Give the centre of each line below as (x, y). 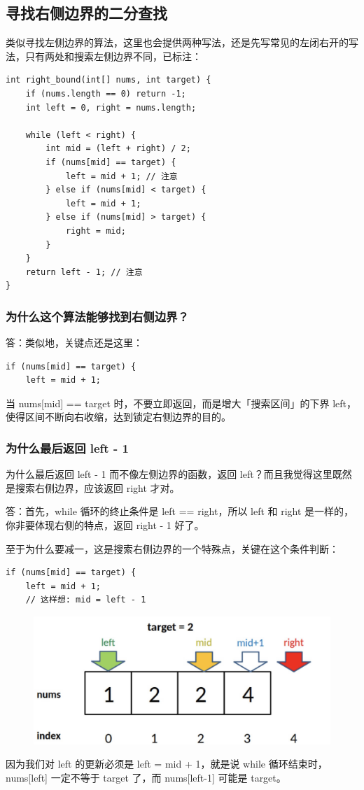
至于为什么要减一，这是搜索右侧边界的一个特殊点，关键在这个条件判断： (172, 548)
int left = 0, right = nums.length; (111, 107)
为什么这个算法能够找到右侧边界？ (97, 316)
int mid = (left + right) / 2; (118, 149)
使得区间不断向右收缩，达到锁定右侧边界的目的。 (118, 417)
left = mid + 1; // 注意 (121, 176)
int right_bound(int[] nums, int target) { (108, 80)
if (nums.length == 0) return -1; (106, 93)
